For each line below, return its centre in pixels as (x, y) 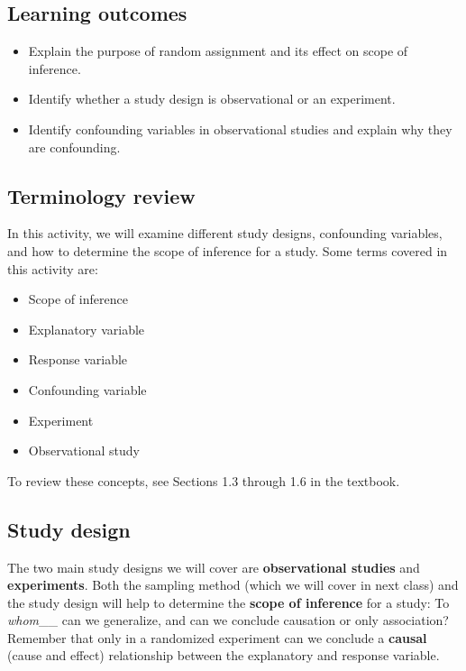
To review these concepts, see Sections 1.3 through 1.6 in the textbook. (204, 480)
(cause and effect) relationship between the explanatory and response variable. (224, 655)
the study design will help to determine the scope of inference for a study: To (228, 602)
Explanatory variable (87, 329)
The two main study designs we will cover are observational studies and (214, 567)
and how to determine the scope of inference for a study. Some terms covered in (228, 250)
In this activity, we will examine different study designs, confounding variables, (225, 233)
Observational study (84, 450)
